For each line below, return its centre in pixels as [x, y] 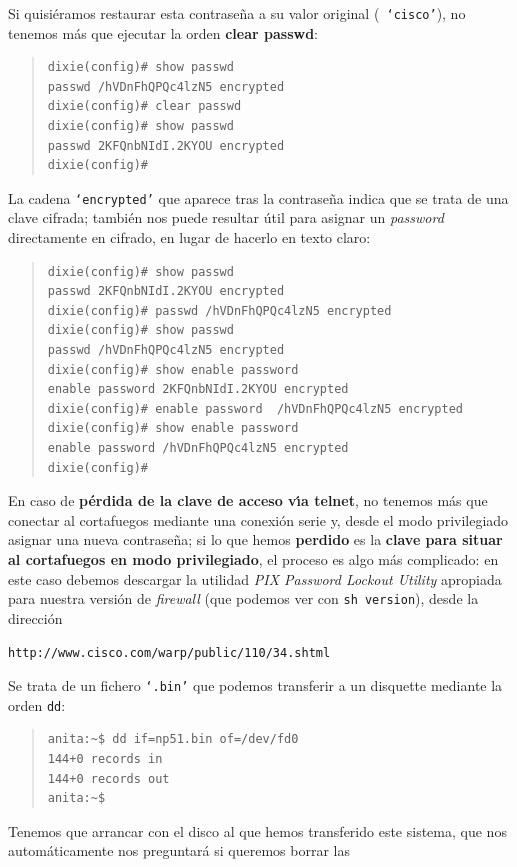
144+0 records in [105, 758]
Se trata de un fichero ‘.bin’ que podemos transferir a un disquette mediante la [255, 685]
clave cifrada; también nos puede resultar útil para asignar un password [226, 217]
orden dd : [37, 704]
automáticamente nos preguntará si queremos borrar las [179, 850]
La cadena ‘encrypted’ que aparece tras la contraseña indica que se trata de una [258, 197]
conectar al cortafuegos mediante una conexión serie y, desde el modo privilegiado [258, 519]
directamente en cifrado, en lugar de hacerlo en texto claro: [189, 237]
